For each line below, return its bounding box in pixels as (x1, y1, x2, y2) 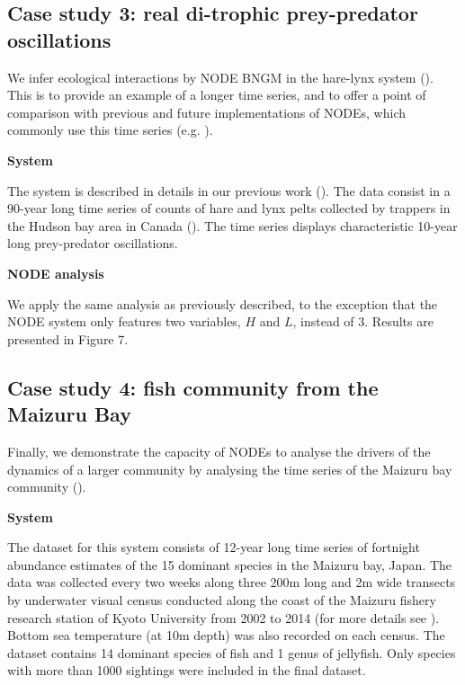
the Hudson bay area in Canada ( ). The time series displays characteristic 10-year (7, 216, 458, 235)
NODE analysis (7, 263, 104, 282)
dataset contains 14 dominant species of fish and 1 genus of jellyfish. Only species (7, 643, 456, 662)
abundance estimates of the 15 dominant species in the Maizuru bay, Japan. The (7, 555, 452, 574)
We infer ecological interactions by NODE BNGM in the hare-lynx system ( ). (7, 67, 434, 86)
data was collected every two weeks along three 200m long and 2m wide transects (7, 573, 456, 592)
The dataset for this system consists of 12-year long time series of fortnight (7, 538, 420, 556)
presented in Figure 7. (7, 329, 129, 348)
